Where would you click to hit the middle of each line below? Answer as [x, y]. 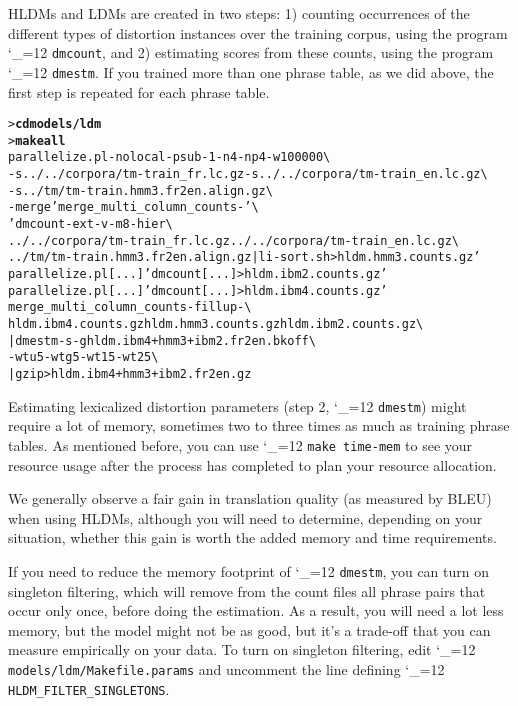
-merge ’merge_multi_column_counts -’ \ [133, 207]
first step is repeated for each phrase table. [139, 91]
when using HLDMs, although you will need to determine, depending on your [245, 517]
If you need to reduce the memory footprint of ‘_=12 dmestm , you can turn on [249, 570]
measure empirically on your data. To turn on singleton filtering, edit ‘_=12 [242, 649]
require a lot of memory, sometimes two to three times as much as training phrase [259, 425]
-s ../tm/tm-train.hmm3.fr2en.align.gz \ [140, 190]
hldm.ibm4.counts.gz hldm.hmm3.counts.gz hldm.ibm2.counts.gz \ [216, 323]
